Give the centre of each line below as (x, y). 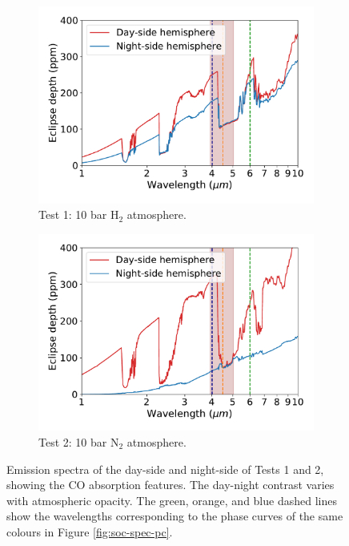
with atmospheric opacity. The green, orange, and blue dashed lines (172, 500)
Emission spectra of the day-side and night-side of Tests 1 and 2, (165, 469)
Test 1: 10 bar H (79, 214)
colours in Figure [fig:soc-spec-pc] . (90, 531)
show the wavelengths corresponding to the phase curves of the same (175, 516)
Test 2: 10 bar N (79, 441)
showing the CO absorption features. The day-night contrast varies (170, 485)
